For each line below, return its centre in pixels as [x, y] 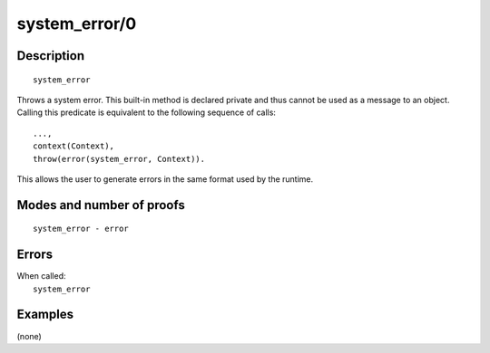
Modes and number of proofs [101, 205]
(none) [29, 336]
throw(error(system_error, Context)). [119, 159]
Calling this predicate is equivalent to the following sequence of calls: [147, 112]
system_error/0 [77, 24]
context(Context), [74, 146]
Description [51, 56]
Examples [45, 315]
